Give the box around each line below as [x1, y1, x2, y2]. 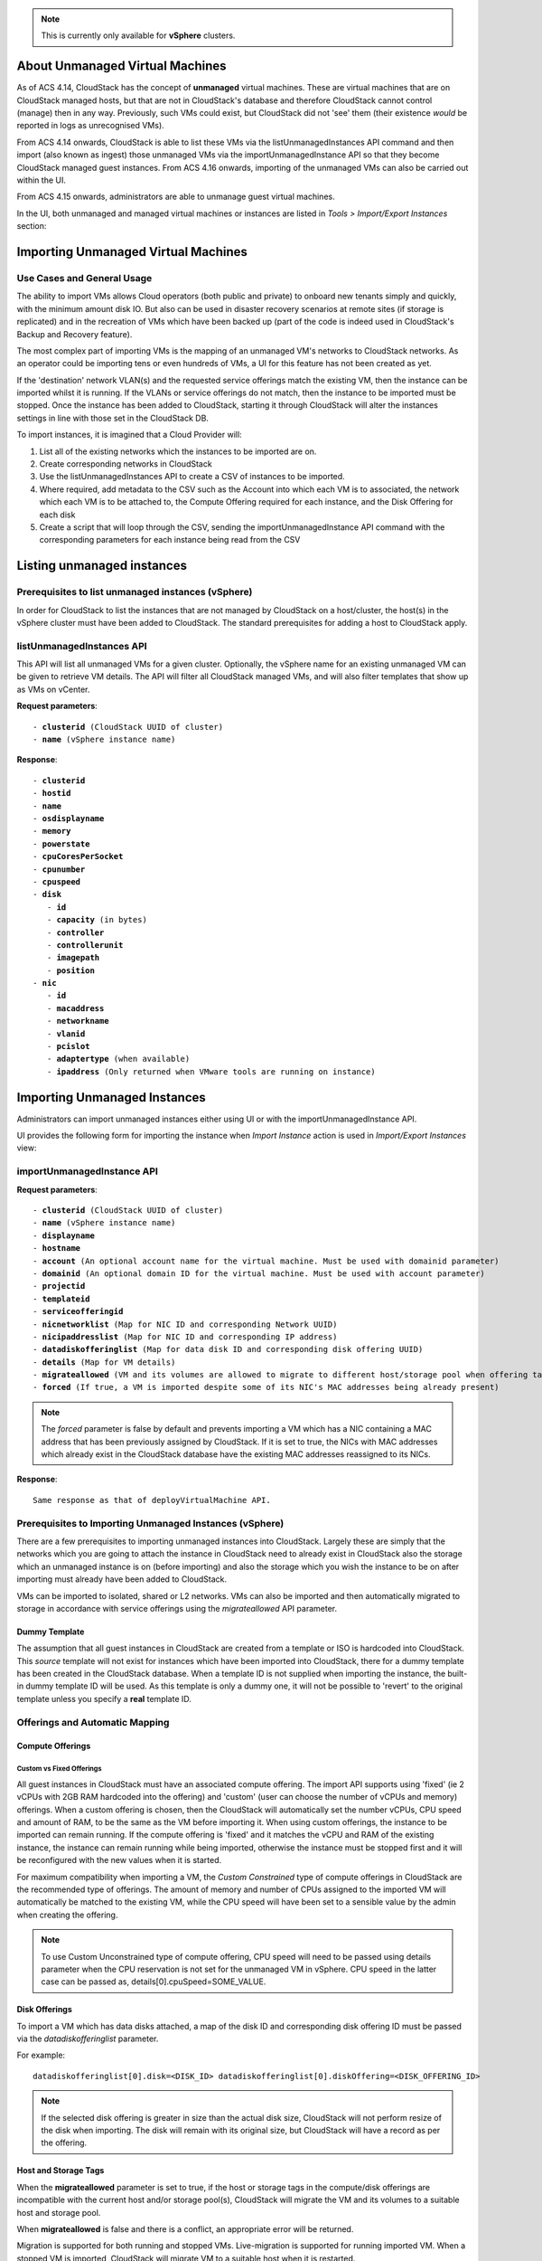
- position [46, 965, 95, 976]
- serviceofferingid [33, 1307, 124, 1317]
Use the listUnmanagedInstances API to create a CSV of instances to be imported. [39, 471, 345, 482]
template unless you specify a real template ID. [16, 1693, 192, 1704]
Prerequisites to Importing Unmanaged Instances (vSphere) [16, 1517, 285, 1529]
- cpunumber [33, 864, 86, 875]
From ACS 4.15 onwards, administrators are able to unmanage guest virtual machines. [16, 191, 335, 203]
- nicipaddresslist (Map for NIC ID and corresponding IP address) [33, 1331, 338, 1342]
